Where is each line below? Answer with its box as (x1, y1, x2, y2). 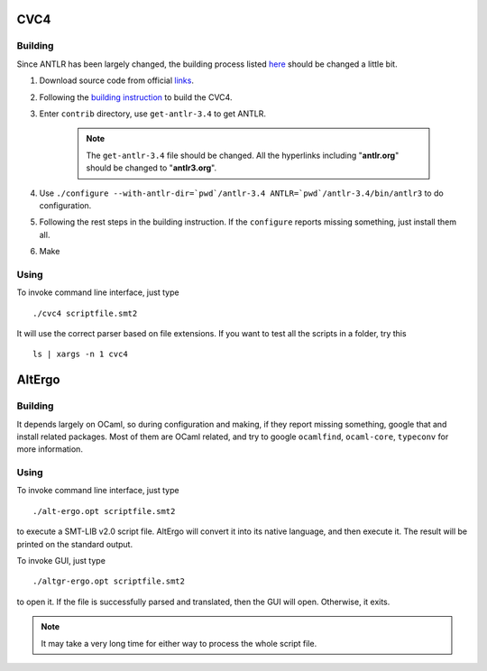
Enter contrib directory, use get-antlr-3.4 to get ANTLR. (39, 108, 266, 119)
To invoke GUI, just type (16, 556, 106, 566)
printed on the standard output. (16, 538, 133, 549)
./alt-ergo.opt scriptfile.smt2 (32, 506, 176, 516)
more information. (16, 444, 83, 455)
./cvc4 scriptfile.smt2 (32, 308, 138, 318)
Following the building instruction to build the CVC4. (39, 91, 233, 103)
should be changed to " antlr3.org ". (86, 162, 217, 173)
